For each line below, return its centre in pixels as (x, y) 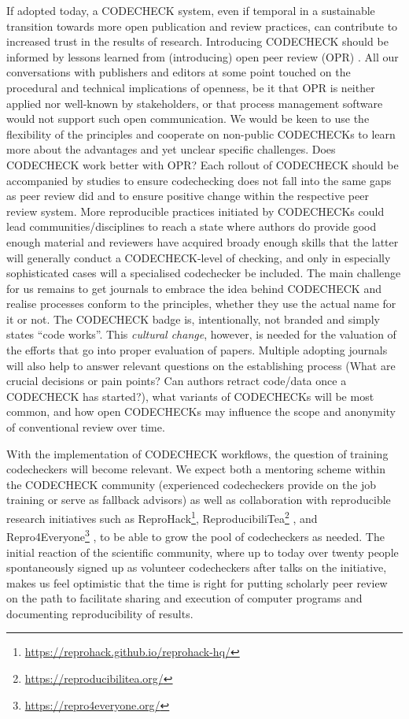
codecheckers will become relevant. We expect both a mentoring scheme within (196, 469)
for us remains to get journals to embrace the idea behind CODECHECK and (194, 288)
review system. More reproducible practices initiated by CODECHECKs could (195, 211)
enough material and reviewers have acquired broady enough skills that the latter (203, 241)
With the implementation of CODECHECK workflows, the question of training (197, 453)
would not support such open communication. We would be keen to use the (188, 119)
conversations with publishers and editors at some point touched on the (179, 72)
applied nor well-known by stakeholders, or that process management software (195, 103)
